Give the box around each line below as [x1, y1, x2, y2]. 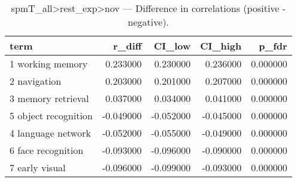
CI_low [154, 39, 191, 53]
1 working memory [10, 57, 88, 70]
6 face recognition [10, 143, 84, 157]
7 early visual [10, 161, 66, 174]
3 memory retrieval [10, 91, 89, 105]
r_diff [113, 39, 142, 53]
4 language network [10, 126, 91, 140]
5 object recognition [10, 109, 93, 122]
